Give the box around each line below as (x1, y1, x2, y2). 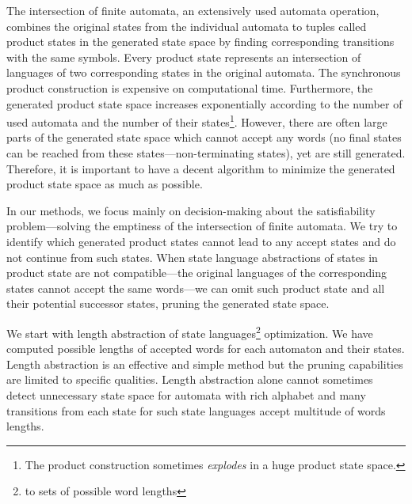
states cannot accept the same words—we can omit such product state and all (6, 279, 385, 296)
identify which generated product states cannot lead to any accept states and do (6, 233, 396, 249)
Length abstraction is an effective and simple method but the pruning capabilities (6, 355, 403, 372)
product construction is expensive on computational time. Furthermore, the (6, 79, 373, 96)
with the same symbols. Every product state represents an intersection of (6, 48, 361, 65)
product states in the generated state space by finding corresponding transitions (6, 33, 395, 50)
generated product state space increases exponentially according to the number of (6, 95, 402, 112)
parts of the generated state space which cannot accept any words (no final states (6, 129, 402, 146)
